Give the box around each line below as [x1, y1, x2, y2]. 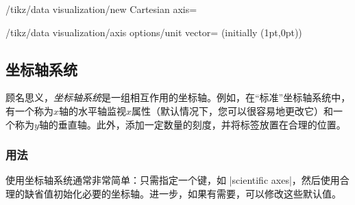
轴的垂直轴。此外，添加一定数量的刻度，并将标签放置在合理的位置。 [38, 117, 346, 131]
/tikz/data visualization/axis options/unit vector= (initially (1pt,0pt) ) [5, 25, 302, 39]
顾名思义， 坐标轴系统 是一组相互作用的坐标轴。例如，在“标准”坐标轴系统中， [5, 90, 351, 105]
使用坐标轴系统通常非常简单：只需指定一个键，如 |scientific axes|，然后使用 [5, 173, 340, 187]
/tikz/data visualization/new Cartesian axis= [5, 2, 197, 16]
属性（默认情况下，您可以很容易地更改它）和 [132, 103, 334, 118]
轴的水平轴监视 [59, 103, 127, 118]
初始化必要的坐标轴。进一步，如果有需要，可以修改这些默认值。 [53, 186, 341, 200]
